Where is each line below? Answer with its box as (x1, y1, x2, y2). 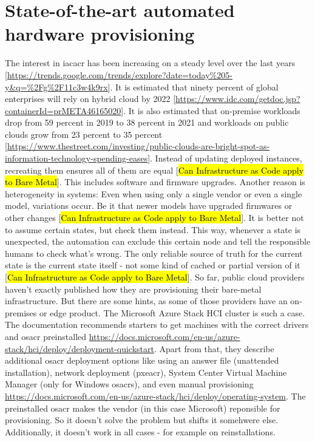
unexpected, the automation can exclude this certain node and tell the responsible (5, 235, 311, 248)
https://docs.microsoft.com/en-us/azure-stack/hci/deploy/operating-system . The (5, 389, 306, 402)
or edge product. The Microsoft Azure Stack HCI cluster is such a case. (39, 306, 305, 319)
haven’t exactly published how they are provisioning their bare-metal (5, 282, 262, 295)
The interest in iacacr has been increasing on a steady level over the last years (5, 56, 296, 69)
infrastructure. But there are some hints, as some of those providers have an (5, 294, 288, 307)
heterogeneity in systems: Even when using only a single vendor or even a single (5, 187, 302, 200)
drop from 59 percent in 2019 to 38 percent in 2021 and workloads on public (5, 116, 289, 129)
